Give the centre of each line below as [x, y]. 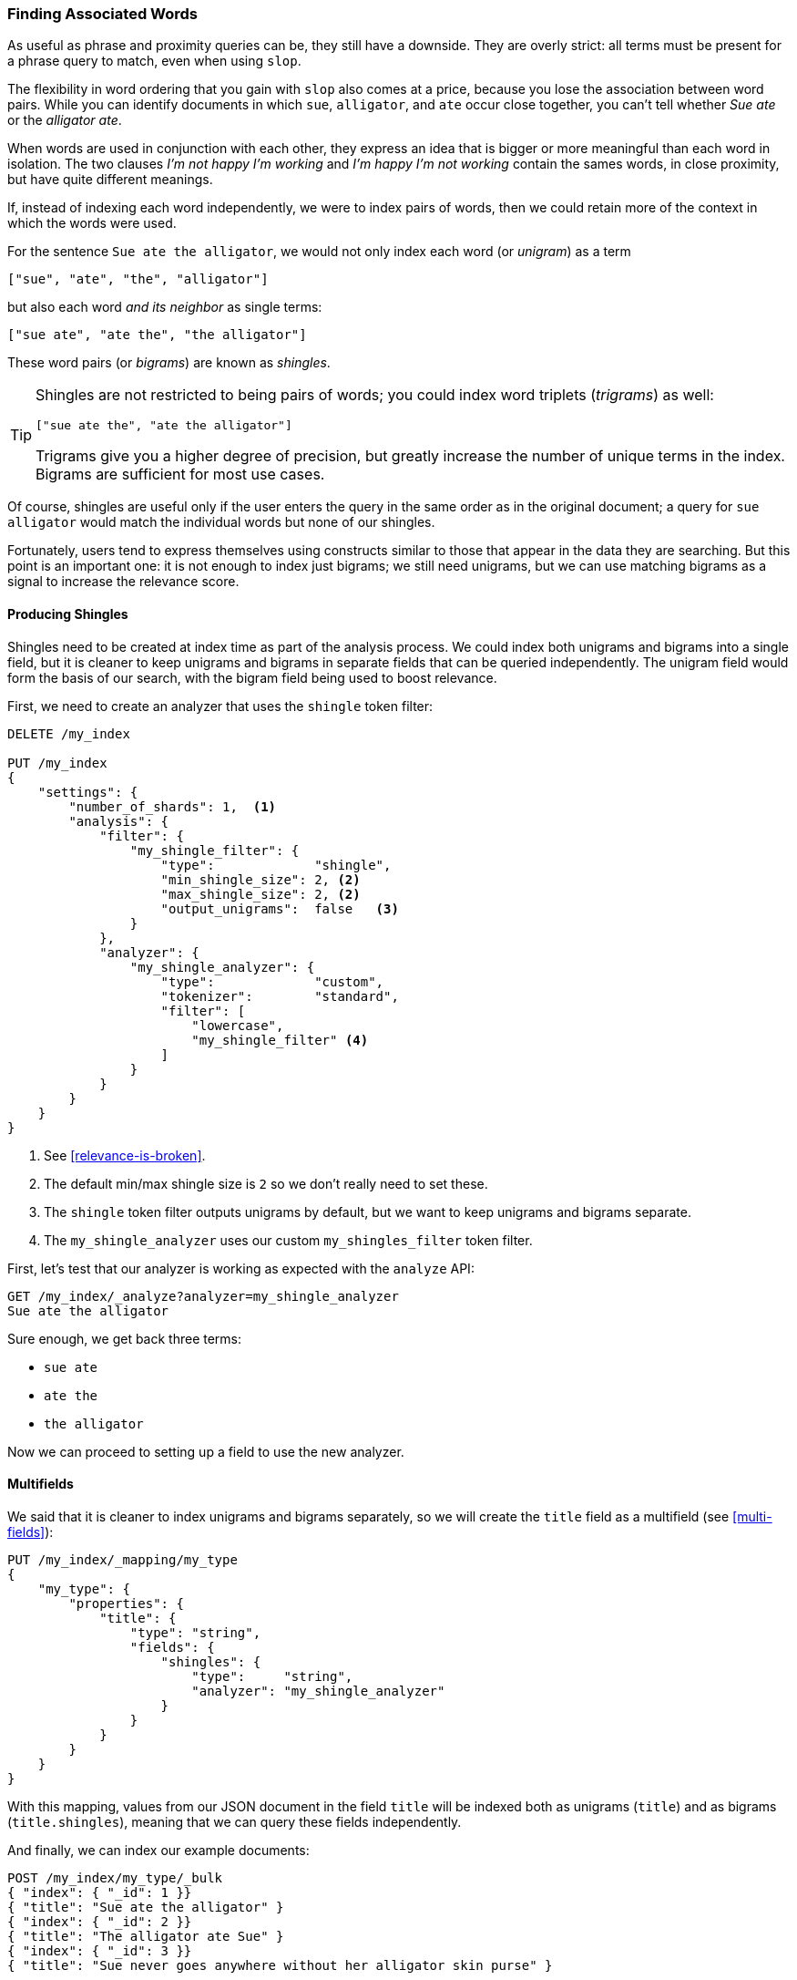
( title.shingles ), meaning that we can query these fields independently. [235, 1821]
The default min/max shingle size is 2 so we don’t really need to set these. [266, 1183]
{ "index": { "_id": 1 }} [100, 1892]
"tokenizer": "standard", [280, 996]
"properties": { [126, 1603]
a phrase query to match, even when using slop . [154, 61]
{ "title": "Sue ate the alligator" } [146, 1907]
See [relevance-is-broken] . [125, 1155]
